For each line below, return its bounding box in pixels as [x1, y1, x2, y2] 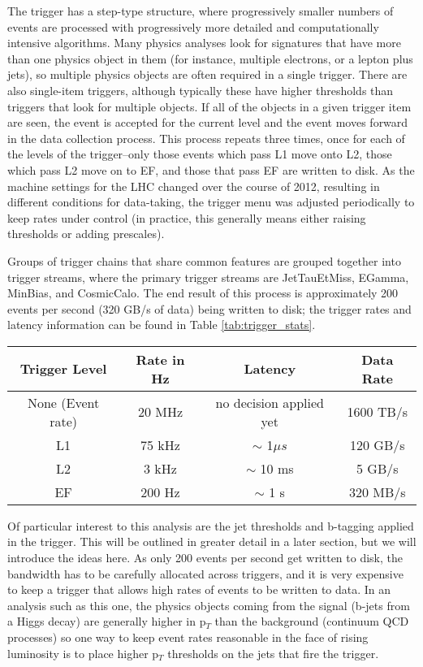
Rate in [136, 349, 185, 369]
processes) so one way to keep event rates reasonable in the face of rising [7, 629, 369, 646]
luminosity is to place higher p [7, 644, 159, 661]
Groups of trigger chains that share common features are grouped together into [7, 252, 401, 269]
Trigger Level [19, 359, 107, 379]
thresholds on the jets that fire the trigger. [167, 644, 379, 661]
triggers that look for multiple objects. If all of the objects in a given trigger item [7, 97, 412, 115]
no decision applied [215, 392, 324, 412]
